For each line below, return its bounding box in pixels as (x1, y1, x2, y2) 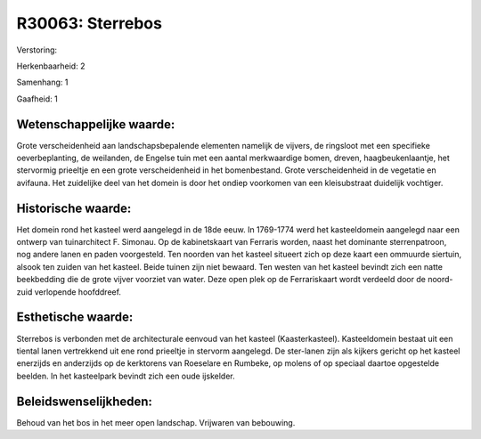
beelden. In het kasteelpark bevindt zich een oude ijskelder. (16, 370, 235, 381)
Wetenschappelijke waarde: (16, 117, 175, 132)
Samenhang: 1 (16, 77, 69, 88)
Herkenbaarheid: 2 (16, 61, 86, 71)
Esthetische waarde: (16, 310, 134, 325)
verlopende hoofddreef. (34, 286, 122, 297)
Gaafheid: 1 (16, 93, 58, 104)
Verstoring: (16, 45, 58, 55)
